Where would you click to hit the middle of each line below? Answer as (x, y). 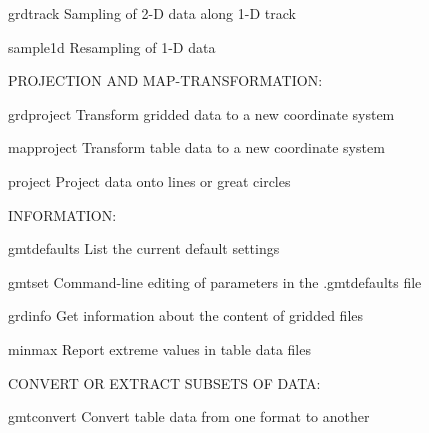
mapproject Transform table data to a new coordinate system (196, 147)
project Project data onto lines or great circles (149, 180)
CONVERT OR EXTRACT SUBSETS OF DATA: (164, 382)
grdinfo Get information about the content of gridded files (186, 315)
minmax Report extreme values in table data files (159, 348)
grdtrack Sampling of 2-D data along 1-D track (152, 13)
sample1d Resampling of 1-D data (112, 46)
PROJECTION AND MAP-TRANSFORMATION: (165, 80)
